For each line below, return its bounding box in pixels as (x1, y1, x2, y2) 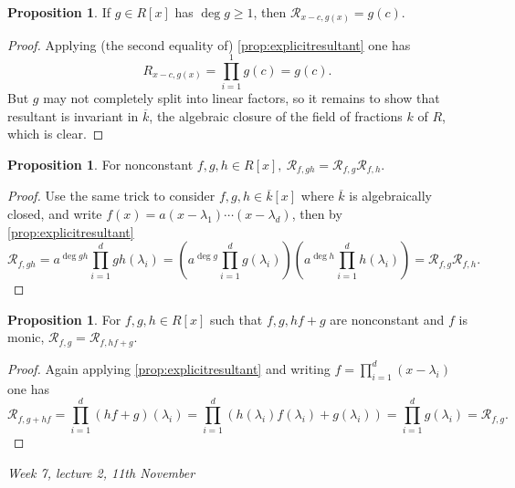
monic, (7, 327, 45, 347)
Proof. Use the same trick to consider (7, 186, 215, 205)
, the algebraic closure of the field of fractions (149, 106, 403, 125)
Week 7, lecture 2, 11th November (7, 463, 195, 482)
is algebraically (349, 186, 432, 205)
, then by (291, 204, 342, 223)
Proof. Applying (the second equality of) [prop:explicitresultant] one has (7, 35, 411, 54)
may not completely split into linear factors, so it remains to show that (43, 88, 440, 108)
